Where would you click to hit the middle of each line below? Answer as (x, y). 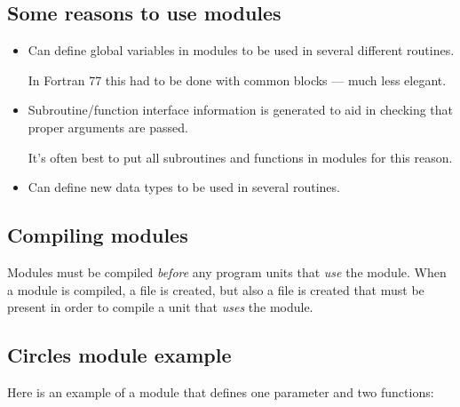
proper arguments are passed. (108, 127)
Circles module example (119, 355)
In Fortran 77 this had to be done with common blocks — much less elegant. (237, 80)
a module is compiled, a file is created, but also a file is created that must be (216, 289)
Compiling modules (98, 235)
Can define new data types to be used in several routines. (184, 187)
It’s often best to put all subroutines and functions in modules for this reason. (240, 157)
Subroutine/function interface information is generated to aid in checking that (241, 110)
